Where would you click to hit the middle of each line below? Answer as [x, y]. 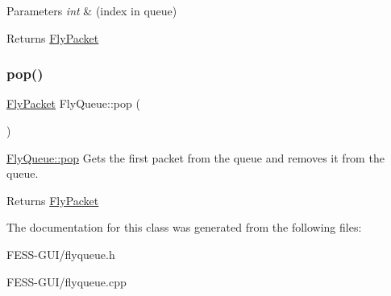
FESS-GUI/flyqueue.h [61, 254]
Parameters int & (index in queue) [92, 10]
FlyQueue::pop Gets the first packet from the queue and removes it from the [195, 157]
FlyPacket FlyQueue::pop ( [73, 103]
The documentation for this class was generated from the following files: [184, 227]
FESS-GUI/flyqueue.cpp [67, 281]
